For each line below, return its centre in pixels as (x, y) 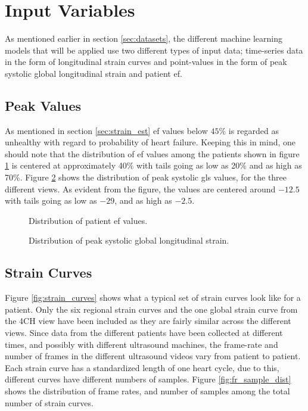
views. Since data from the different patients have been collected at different (144, 333)
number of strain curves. (49, 402)
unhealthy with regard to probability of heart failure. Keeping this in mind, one (150, 142)
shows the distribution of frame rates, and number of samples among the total (147, 391)
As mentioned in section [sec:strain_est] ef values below (106, 130)
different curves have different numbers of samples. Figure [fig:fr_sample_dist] (148, 379)
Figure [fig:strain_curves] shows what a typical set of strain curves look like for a (153, 298)
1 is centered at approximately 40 (66, 165)
